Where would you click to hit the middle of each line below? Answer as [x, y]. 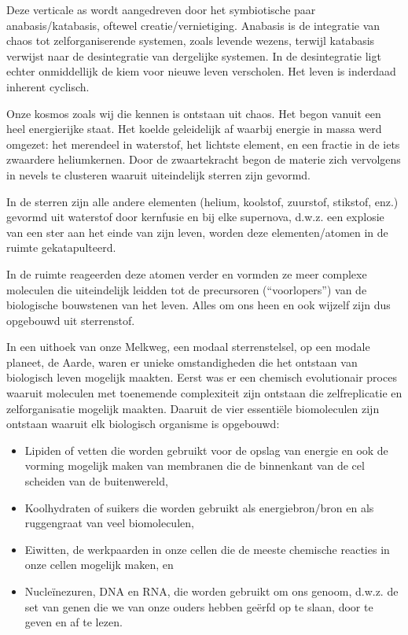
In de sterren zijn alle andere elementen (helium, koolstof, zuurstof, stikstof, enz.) [202, 201]
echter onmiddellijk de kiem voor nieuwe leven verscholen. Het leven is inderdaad [201, 71]
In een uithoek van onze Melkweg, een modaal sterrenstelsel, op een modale [188, 347]
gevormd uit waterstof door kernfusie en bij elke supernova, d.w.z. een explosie [195, 217]
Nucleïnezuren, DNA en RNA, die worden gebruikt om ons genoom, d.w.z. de [211, 591]
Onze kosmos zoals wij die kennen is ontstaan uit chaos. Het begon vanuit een [194, 113]
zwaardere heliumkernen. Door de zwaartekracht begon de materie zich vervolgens [204, 159]
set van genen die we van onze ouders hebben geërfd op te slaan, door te [199, 606]
